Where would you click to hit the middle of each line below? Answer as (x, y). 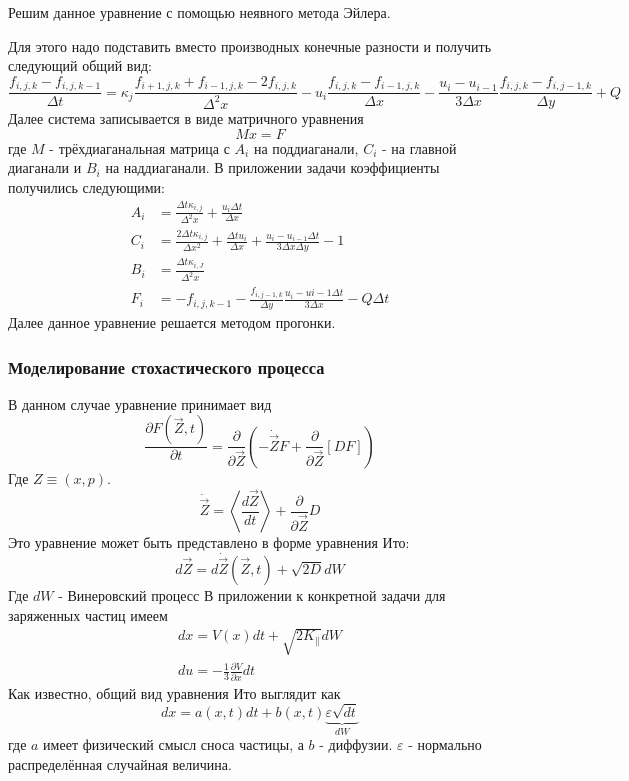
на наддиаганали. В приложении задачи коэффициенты (272, 167)
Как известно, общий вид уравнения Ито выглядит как (174, 692)
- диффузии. (356, 744)
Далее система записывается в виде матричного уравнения (186, 118)
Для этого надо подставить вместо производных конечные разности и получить (250, 45)
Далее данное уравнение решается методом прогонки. (172, 321)
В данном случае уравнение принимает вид (140, 403)
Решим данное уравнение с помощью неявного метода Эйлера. (199, 12)
